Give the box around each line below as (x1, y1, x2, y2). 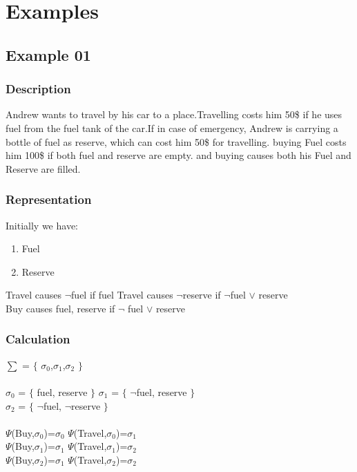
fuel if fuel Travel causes (71, 287, 173, 302)
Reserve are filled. (6, 161, 81, 176)
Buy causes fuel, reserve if (6, 301, 115, 315)
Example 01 (6, 44, 91, 65)
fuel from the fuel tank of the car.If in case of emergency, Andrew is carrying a (6, 120, 338, 135)
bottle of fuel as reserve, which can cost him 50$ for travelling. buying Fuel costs (6, 134, 347, 149)
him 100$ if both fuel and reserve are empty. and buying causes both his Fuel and (6, 148, 351, 162)
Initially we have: (6, 218, 78, 232)
